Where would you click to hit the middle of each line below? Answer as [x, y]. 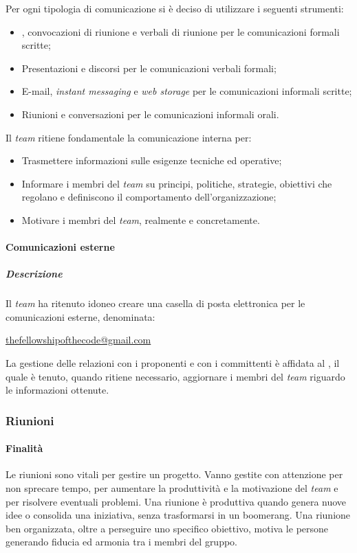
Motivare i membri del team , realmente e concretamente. [141, 219]
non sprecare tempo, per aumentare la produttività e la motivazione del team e [172, 488]
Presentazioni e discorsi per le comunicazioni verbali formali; [149, 68]
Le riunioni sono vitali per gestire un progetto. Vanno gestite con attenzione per [174, 474]
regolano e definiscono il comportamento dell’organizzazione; [149, 197]
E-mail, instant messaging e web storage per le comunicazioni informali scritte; [187, 91]
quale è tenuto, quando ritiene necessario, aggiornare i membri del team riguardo [175, 376]
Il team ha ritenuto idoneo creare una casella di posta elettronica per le [155, 303]
